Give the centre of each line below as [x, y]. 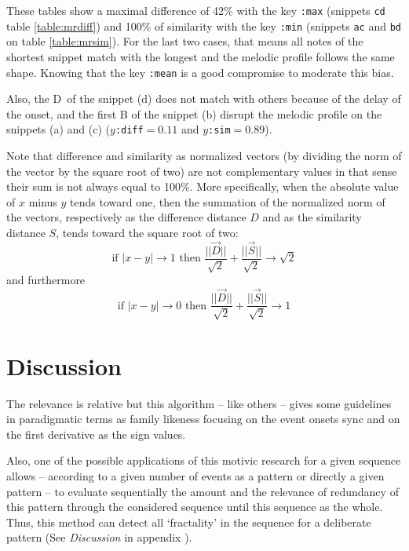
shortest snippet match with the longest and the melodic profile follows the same [201, 56]
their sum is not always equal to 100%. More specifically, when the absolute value [203, 186]
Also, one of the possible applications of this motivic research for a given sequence [204, 460]
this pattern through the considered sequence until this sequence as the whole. [195, 507]
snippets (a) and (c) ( [58, 129]
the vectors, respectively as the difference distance [126, 217]
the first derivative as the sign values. [96, 434]
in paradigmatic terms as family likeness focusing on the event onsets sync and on [203, 419]
